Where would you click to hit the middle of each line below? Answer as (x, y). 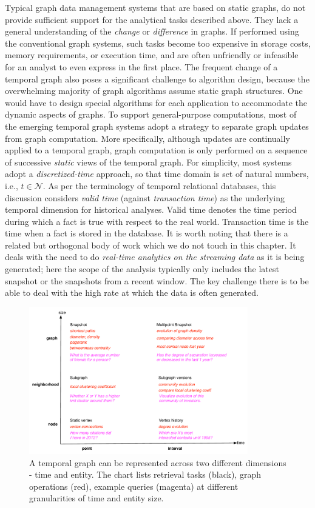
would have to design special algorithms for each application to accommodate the (156, 102)
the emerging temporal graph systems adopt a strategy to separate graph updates (157, 126)
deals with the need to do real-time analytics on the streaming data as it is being (155, 257)
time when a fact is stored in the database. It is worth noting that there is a (147, 233)
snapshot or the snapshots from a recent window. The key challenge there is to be (157, 280)
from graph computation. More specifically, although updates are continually (147, 138)
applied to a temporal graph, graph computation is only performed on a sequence (156, 150)
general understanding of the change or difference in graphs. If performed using (152, 31)
